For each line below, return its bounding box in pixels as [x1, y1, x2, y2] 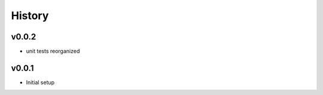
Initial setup [26, 78, 55, 86]
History [11, 9, 49, 22]
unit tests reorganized [26, 48, 80, 55]
